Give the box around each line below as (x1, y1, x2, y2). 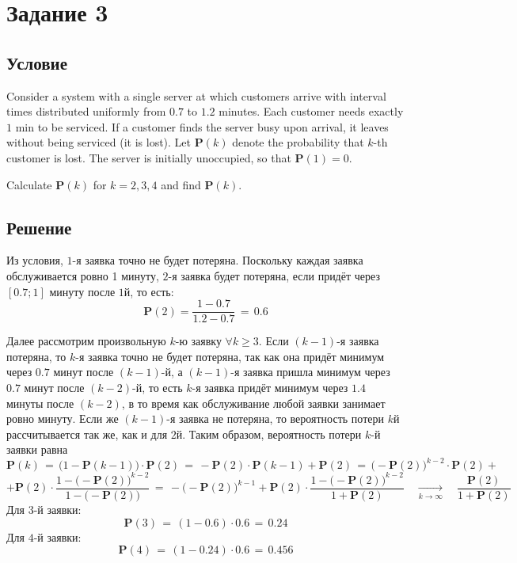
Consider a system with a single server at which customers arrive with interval (6, 87, 386, 104)
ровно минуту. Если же (6, 410, 119, 427)
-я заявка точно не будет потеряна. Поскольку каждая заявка (72, 252, 363, 268)
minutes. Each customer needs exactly (219, 103, 404, 120)
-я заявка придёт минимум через (192, 379, 348, 395)
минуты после (6, 394, 74, 411)
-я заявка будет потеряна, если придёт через (168, 267, 380, 283)
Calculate (6, 176, 52, 192)
